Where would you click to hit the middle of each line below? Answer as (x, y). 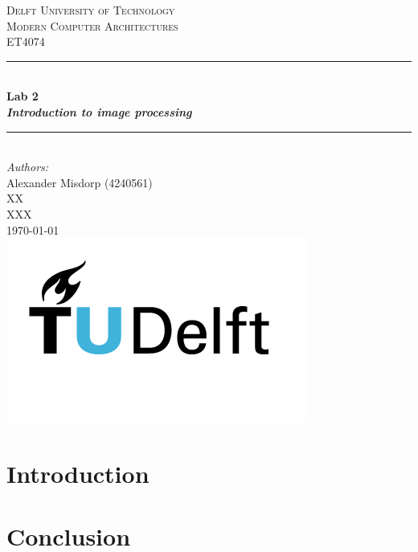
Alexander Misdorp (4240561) (80, 182)
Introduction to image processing (99, 111)
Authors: (28, 167)
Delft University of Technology (91, 10)
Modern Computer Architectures (92, 25)
